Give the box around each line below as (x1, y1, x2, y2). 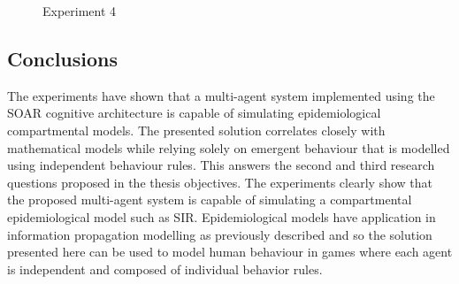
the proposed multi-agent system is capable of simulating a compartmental (7, 190, 412, 209)
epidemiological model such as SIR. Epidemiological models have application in (7, 207, 436, 226)
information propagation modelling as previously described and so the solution (7, 225, 432, 243)
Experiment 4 (42, 2, 117, 19)
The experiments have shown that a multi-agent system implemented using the (7, 86, 435, 104)
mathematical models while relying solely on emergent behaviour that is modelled (7, 138, 450, 157)
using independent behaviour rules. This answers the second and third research (7, 156, 435, 174)
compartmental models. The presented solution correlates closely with (7, 120, 386, 139)
